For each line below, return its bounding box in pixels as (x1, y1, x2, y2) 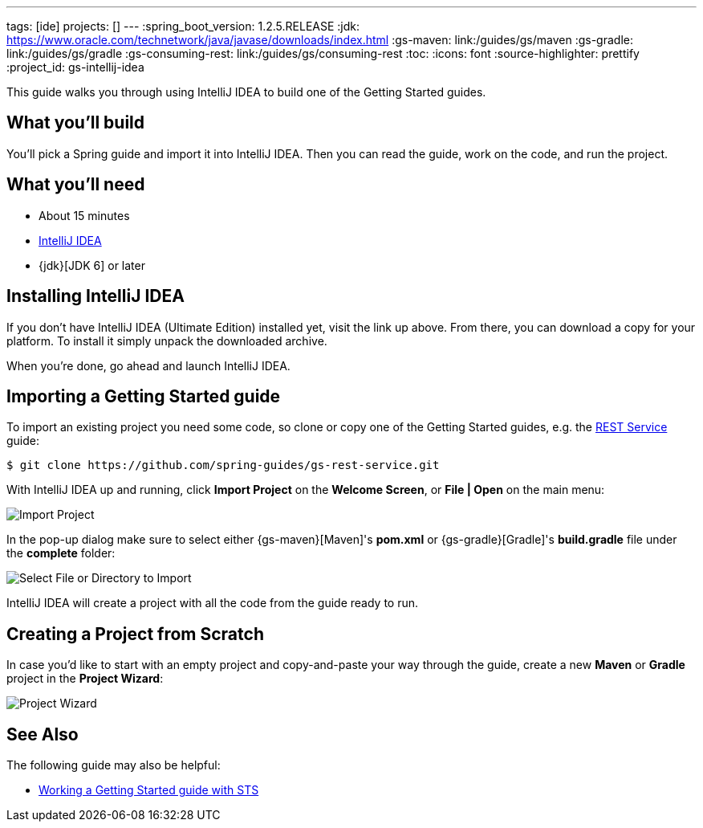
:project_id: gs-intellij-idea (6, 60, 144, 74)
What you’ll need (6, 174, 145, 195)
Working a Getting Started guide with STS (39, 783, 259, 797)
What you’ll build (6, 112, 145, 133)
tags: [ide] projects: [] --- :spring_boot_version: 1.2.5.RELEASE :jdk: (6, 19, 360, 33)
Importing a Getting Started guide (6, 385, 281, 406)
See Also (6, 724, 79, 744)
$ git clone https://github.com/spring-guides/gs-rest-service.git (6, 459, 440, 472)
